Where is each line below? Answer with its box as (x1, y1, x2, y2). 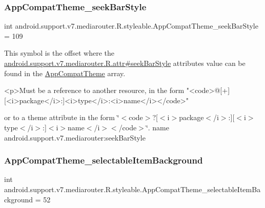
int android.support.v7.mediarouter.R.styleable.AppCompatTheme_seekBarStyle (4, 20, 258, 31)
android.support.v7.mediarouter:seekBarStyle (4, 132, 146, 143)
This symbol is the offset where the (4, 48, 114, 58)
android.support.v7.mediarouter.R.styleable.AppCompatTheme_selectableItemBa (4, 183, 261, 194)
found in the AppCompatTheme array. (4, 67, 126, 78)
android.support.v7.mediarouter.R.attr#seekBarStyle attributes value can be (4, 58, 246, 68)
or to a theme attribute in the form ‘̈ (4, 112, 119, 123)
